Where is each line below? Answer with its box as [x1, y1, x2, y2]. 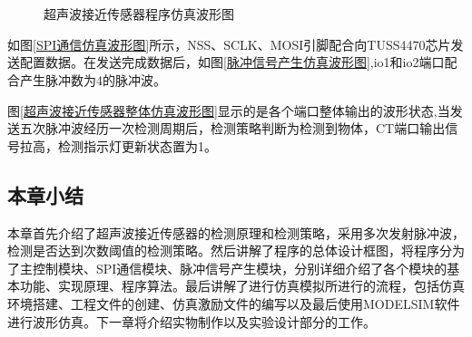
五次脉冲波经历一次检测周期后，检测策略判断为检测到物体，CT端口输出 [19, 119, 446, 138]
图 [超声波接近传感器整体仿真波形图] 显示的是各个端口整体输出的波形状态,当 [7, 101, 450, 120]
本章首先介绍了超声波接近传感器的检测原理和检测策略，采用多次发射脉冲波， [7, 223, 465, 242]
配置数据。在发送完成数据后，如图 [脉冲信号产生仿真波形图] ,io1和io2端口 [19, 53, 445, 72]
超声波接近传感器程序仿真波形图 [44, 5, 234, 24]
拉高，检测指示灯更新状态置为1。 [19, 136, 217, 155]
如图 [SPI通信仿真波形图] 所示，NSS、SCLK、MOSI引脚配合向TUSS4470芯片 [7, 34, 451, 53]
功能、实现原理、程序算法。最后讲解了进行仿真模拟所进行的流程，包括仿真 [19, 276, 465, 295]
